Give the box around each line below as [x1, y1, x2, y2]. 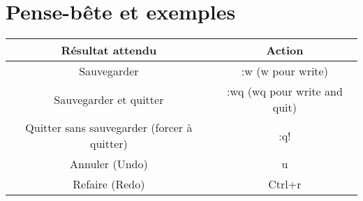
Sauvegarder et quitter [54, 91, 164, 107]
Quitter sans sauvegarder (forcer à [25, 119, 193, 136]
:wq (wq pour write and [226, 83, 343, 100]
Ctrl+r [268, 176, 302, 193]
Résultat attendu [61, 42, 157, 59]
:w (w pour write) [241, 63, 328, 80]
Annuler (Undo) [70, 156, 148, 172]
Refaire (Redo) [73, 176, 145, 193]
